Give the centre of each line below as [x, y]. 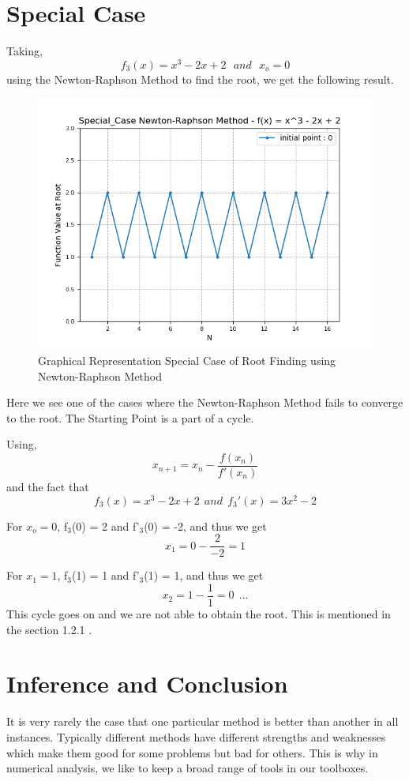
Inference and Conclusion [147, 683]
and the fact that [48, 487]
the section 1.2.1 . [49, 629]
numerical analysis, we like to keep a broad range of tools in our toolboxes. [188, 768]
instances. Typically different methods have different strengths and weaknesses [196, 736]
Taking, [24, 51]
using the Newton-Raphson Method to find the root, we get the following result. [200, 79]
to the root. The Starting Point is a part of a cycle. [130, 417]
